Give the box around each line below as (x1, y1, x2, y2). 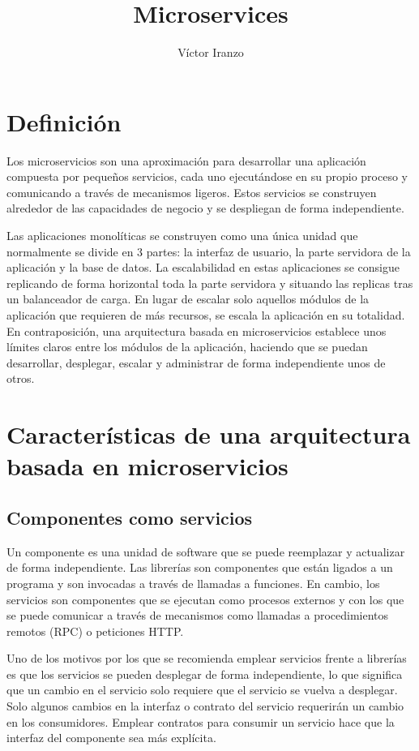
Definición (6, 105, 122, 138)
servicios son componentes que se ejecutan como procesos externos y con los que (6, 590, 404, 607)
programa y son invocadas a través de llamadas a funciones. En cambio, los (6, 574, 380, 591)
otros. (6, 370, 35, 387)
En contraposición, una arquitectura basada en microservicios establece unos (6, 322, 387, 339)
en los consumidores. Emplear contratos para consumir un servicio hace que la (6, 713, 395, 730)
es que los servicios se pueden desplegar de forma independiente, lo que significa (6, 665, 403, 682)
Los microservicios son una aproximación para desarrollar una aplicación (6, 152, 366, 169)
